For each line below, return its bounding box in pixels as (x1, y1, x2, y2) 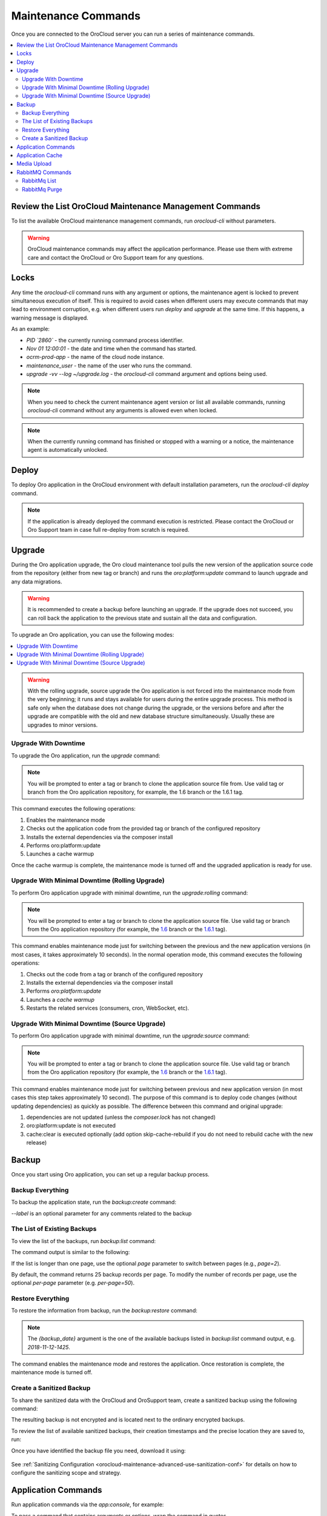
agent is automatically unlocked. (27, 446, 108, 454)
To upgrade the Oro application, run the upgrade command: (11, 752, 160, 759)
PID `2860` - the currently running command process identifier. (26, 337, 184, 344)
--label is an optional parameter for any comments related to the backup (11, 1210, 192, 1217)
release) (26, 1139, 47, 1146)
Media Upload (16, 160, 51, 167)
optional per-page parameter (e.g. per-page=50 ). (11, 1280, 135, 1287)
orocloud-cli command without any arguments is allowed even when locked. (27, 407, 218, 414)
